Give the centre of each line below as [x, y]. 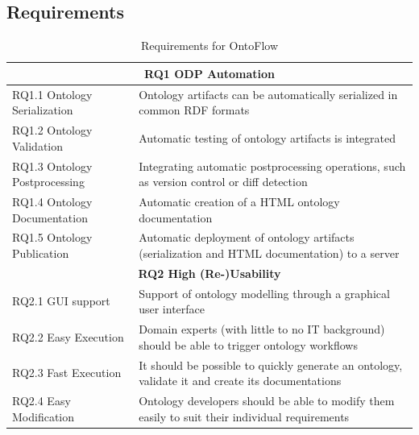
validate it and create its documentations [240, 381]
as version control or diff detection [223, 182]
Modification [44, 416]
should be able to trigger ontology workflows [248, 344]
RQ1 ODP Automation [209, 73]
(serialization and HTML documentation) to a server [269, 253]
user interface [172, 309]
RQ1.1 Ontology [52, 94]
